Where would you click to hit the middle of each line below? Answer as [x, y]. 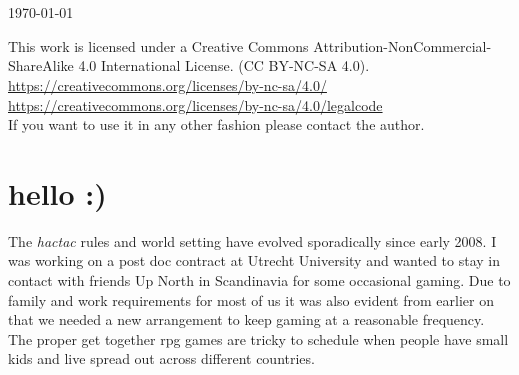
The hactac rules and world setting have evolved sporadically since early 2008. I [252, 240]
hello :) [57, 192]
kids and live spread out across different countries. [161, 358]
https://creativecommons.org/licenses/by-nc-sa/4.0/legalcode [195, 104]
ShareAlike [41, 65]
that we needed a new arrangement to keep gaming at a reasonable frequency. [246, 319]
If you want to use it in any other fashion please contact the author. [216, 124]
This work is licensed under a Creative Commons [158, 45]
